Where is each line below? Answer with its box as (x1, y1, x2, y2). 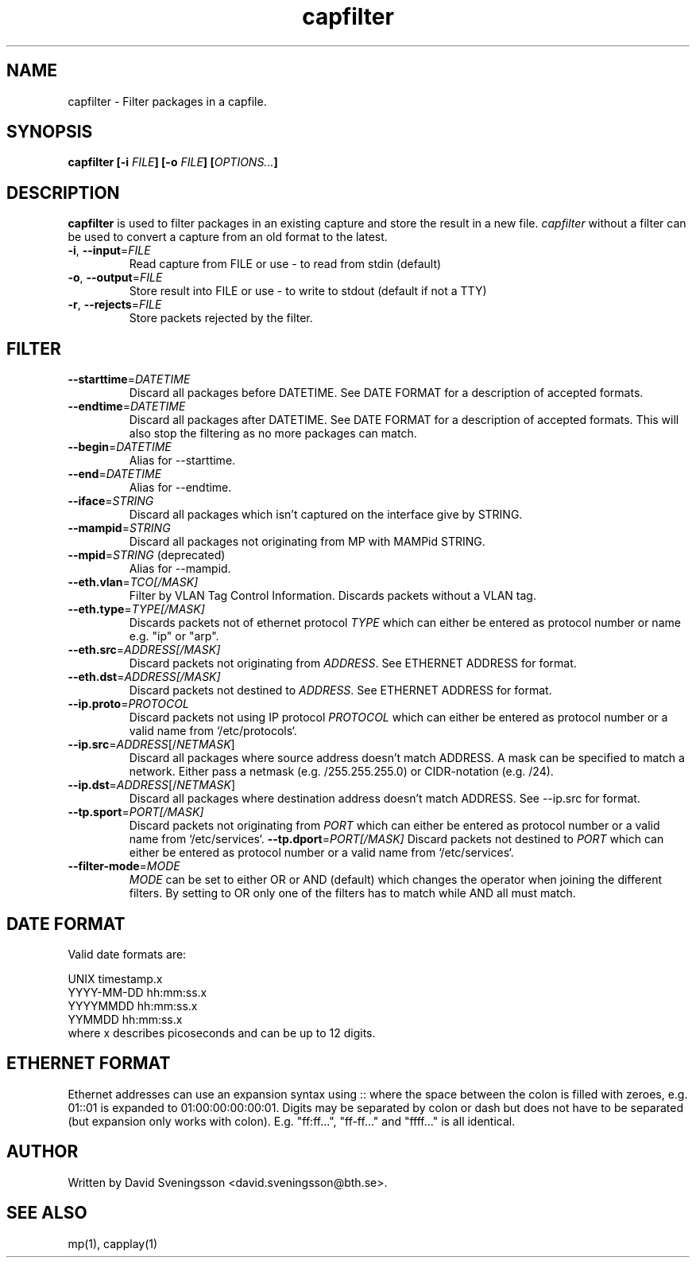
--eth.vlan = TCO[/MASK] (68, 575, 199, 589)
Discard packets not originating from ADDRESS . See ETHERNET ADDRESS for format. (129, 656, 577, 671)
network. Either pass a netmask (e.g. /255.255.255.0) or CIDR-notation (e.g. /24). (129, 764, 554, 779)
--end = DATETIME (68, 467, 162, 481)
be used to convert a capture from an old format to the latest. (68, 230, 388, 244)
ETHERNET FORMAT (6, 1053, 171, 1074)
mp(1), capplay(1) (68, 1236, 158, 1250)
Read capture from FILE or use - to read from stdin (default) (129, 257, 442, 271)
